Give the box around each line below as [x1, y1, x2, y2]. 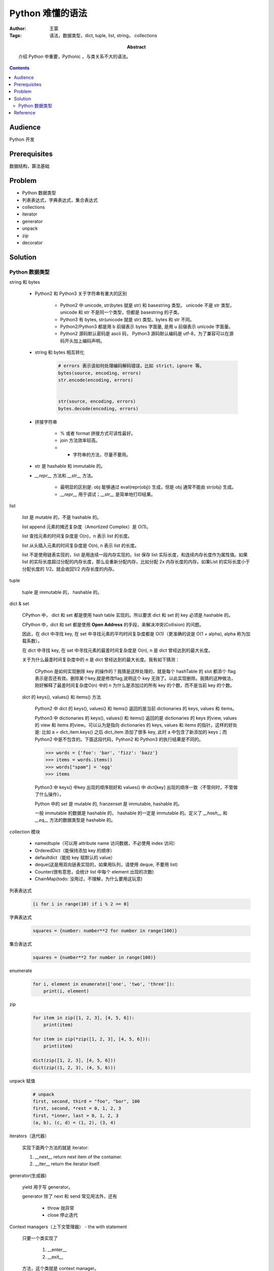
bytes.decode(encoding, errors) [58, 406, 139, 411]
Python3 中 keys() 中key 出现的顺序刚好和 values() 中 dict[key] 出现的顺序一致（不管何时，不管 [35, 784, 233, 790]
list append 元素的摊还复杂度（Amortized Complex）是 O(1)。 [22, 524, 151, 530]
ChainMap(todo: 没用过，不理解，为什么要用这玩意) [35, 876, 143, 882]
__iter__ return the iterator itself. [35, 1161, 101, 1167]
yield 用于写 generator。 [22, 1184, 73, 1190]
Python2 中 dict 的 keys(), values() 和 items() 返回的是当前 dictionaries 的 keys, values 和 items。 [35, 706, 237, 712]
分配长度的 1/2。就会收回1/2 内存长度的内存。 [22, 566, 117, 572]
